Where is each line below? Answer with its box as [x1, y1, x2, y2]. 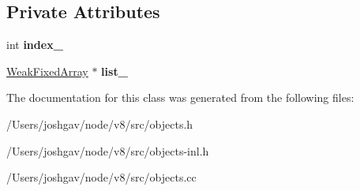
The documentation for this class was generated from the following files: [6, 89, 354, 106]
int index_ [6, 36, 63, 53]
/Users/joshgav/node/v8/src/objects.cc [6, 169, 197, 185]
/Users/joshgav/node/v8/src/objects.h [6, 115, 193, 132]
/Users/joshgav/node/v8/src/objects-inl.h [6, 142, 209, 159]
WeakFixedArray [6, 62, 88, 79]
